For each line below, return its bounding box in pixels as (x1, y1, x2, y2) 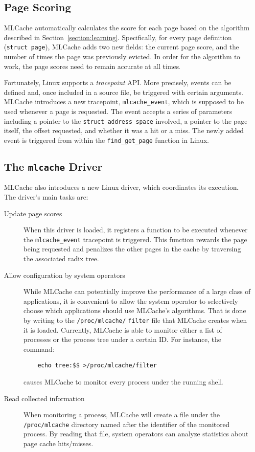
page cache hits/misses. (23, 438, 93, 449)
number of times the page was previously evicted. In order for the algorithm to (4, 51, 240, 62)
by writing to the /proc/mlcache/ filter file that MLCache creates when (23, 315, 247, 325)
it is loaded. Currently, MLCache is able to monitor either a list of (23, 324, 222, 335)
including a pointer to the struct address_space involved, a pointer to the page (4, 115, 248, 126)
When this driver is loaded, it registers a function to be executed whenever (23, 225, 248, 235)
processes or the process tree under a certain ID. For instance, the (23, 334, 221, 344)
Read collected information (4, 393, 85, 403)
